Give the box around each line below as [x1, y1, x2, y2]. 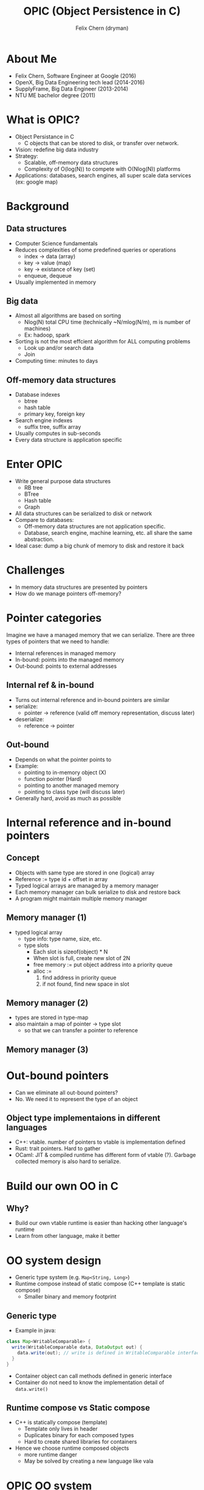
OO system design [6, 1254, 101, 1268]
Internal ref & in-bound [6, 680, 94, 690]
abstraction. [24, 536, 55, 543]
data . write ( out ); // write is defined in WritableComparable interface [17, 1350, 202, 1356]
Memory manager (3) [6, 1044, 89, 1055]
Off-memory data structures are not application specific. [24, 523, 166, 530]
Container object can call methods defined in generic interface [15, 1372, 172, 1379]
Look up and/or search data [24, 345, 94, 352]
